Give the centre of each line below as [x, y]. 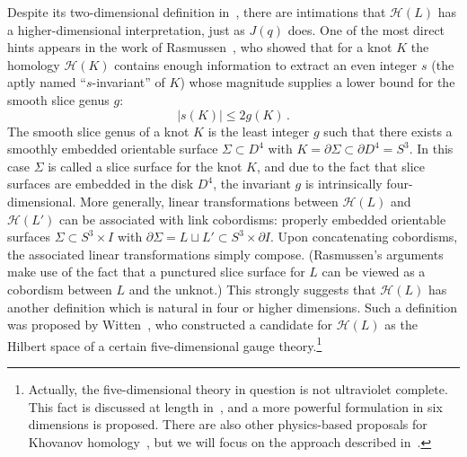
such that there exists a [388, 131]
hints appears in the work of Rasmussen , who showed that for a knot [200, 47]
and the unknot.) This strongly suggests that [252, 289]
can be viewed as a [374, 272]
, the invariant [252, 184]
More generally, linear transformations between [209, 201]
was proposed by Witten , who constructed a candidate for [170, 325]
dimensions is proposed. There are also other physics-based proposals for [228, 424]
